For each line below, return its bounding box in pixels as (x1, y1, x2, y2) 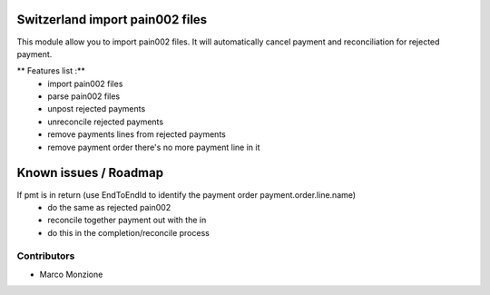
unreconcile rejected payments (47, 116, 163, 127)
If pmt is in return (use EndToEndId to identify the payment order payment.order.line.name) (16, 189, 357, 200)
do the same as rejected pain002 (47, 202, 171, 212)
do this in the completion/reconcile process (47, 227, 211, 238)
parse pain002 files (47, 91, 121, 102)
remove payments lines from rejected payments (47, 129, 226, 140)
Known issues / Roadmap (16, 165, 163, 181)
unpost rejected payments (47, 103, 146, 114)
